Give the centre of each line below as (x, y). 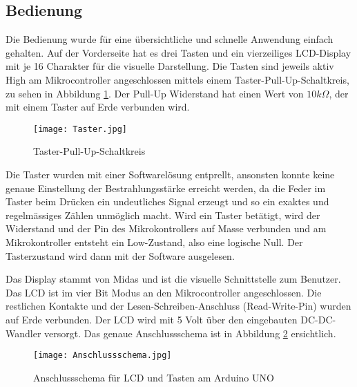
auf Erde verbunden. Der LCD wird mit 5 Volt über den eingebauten (152, 319)
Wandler (23, 333)
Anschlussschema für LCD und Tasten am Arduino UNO (154, 377)
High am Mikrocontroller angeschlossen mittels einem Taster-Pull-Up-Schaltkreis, (177, 79)
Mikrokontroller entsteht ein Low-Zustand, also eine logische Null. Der (154, 242)
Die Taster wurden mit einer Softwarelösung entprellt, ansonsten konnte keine (170, 174)
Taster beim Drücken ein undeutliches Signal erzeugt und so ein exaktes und (167, 201)
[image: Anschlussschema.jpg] (103, 356)
